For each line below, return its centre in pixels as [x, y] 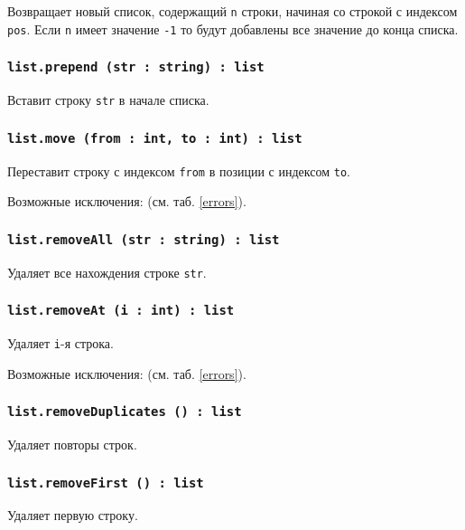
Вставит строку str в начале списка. [108, 100]
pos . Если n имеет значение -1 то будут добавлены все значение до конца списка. [233, 28]
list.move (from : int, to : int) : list [155, 138]
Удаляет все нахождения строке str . [107, 272]
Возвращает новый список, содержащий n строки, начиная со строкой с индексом [232, 11]
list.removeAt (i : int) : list [121, 311]
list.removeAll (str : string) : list [144, 239]
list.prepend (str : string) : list [136, 67]
